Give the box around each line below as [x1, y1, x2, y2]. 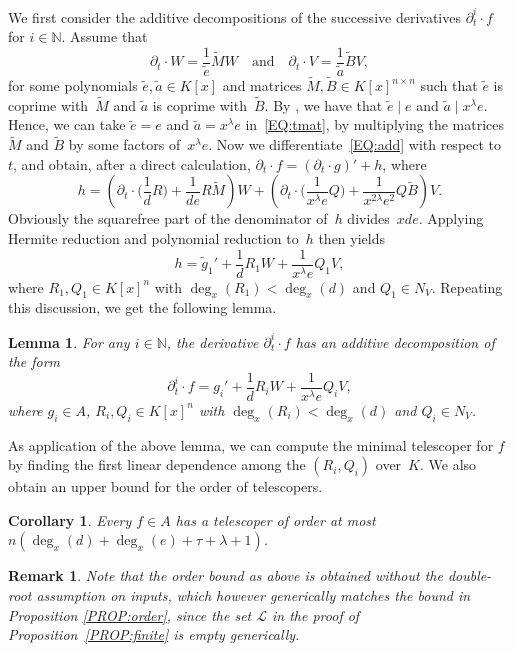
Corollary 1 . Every [8, 509, 132, 530]
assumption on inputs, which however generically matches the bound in [36, 585, 471, 605]
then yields [318, 228, 385, 249]
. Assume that [61, 26, 148, 47]
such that [420, 75, 478, 96]
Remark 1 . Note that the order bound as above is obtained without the [8, 565, 443, 586]
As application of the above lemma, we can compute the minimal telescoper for [8, 434, 494, 455]
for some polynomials [8, 75, 138, 96]
